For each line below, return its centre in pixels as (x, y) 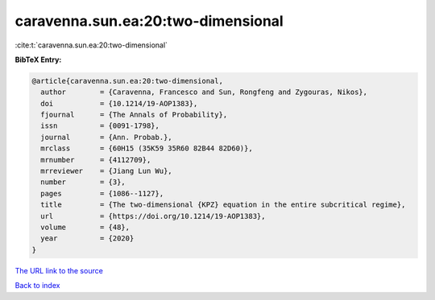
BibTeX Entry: (38, 60)
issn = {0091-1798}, (100, 126)
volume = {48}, (85, 227)
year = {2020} (87, 238)
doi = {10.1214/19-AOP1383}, (119, 103)
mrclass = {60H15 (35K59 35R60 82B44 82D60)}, (147, 148)
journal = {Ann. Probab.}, (106, 137)
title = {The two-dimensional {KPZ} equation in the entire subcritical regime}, (223, 205)
